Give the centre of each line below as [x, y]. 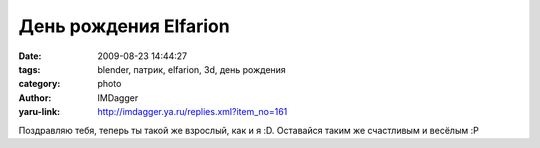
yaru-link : [39, 112]
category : [39, 84]
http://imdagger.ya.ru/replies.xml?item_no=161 [192, 112]
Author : [35, 97]
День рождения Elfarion [124, 26]
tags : [29, 69]
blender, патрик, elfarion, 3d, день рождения [192, 69]
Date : [30, 56]
